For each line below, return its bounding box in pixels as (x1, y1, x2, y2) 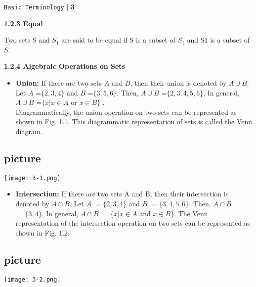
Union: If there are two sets (15, 78, 102, 88)
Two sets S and (4, 35, 50, 45)
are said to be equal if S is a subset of (61, 35, 175, 45)
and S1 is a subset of (187, 35, 250, 45)
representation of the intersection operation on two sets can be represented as (15, 218, 251, 228)
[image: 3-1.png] (4, 174, 61, 182)
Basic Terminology (4, 4, 64, 11)
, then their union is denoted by (130, 78, 227, 88)
